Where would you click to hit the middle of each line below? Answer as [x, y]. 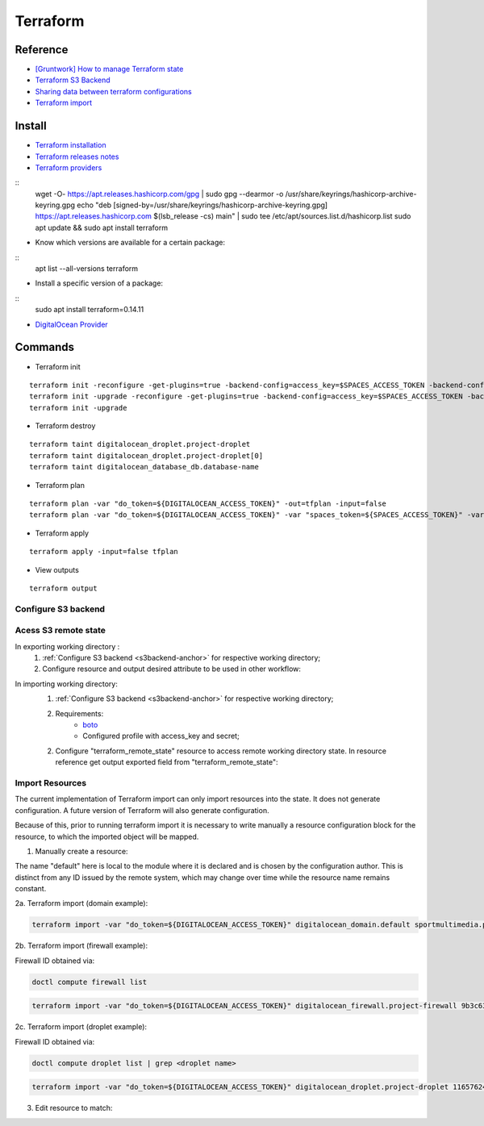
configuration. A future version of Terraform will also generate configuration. [142, 810]
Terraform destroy [65, 426]
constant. [31, 889]
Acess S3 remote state [60, 631]
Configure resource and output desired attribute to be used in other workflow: [172, 669]
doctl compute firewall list [90, 982]
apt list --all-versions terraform [87, 269]
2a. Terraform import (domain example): [81, 903]
